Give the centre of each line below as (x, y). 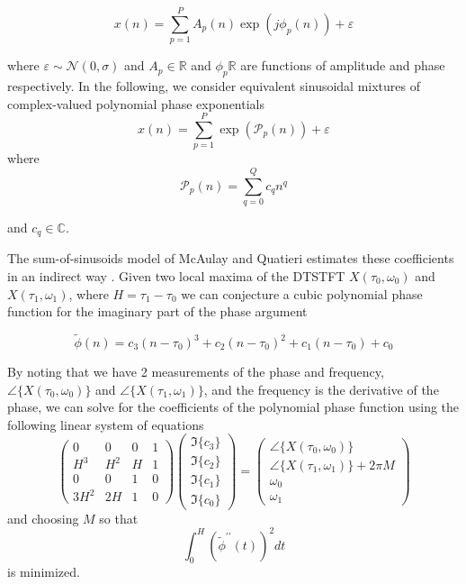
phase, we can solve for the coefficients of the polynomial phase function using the (233, 407)
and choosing (43, 518)
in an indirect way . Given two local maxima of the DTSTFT (176, 276)
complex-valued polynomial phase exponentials (136, 103)
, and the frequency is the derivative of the (321, 389)
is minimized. (44, 572)
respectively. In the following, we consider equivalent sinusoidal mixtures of (214, 85)
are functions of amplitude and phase (343, 65)
